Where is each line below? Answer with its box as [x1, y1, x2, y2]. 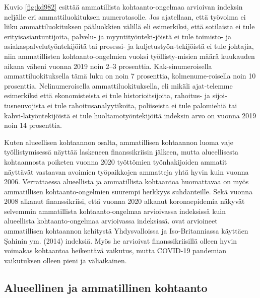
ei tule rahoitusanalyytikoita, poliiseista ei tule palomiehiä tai [47, 100, 237, 110]
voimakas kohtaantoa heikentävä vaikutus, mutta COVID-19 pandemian [4, 245, 226, 256]
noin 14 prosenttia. [4, 120, 62, 130]
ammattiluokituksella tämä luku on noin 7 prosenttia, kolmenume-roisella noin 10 [4, 70, 256, 81]
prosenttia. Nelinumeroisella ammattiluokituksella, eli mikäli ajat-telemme [4, 80, 233, 91]
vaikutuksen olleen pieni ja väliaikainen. [4, 255, 127, 265]
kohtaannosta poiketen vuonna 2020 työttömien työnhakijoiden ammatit [4, 156, 227, 167]
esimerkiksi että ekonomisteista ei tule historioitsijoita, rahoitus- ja [4, 90, 210, 101]
